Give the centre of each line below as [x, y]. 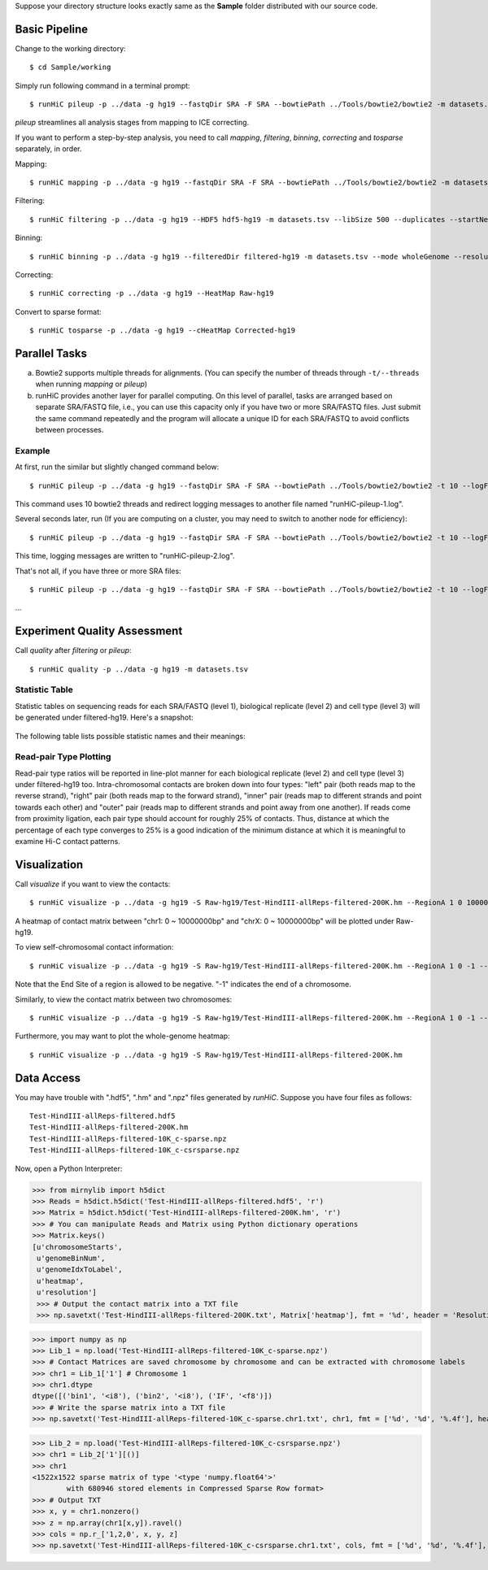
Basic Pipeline [52, 29]
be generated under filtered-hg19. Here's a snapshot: [105, 718]
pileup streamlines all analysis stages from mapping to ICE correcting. [132, 123]
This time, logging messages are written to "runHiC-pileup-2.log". [125, 556]
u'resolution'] [67, 1292]
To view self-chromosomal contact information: [94, 947]
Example [33, 450]
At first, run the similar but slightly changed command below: [117, 467]
